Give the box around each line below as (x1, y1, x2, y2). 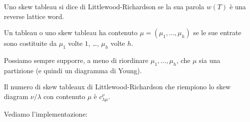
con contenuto (43, 91, 85, 101)
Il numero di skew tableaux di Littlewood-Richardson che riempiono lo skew (4, 81, 231, 92)
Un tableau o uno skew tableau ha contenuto (4, 27, 138, 38)
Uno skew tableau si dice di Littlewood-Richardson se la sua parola (4, 1, 205, 11)
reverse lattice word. (4, 11, 64, 21)
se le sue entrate (193, 27, 241, 38)
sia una (199, 55, 220, 65)
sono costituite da (4, 38, 57, 48)
